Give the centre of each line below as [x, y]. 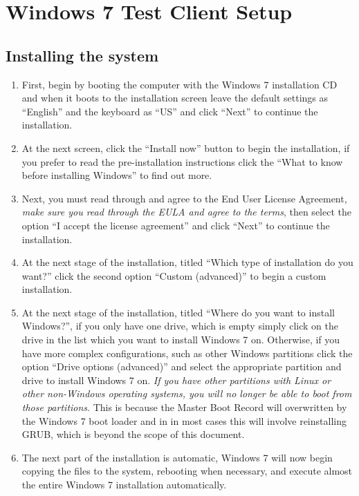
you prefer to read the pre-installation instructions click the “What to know [182, 161]
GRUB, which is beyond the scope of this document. [133, 434]
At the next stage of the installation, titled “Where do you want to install [178, 312]
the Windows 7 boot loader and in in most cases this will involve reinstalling [184, 420]
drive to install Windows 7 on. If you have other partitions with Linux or [176, 380]
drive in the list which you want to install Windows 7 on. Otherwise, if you [181, 340]
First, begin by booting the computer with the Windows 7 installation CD [179, 84]
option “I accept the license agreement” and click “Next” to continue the [176, 225]
